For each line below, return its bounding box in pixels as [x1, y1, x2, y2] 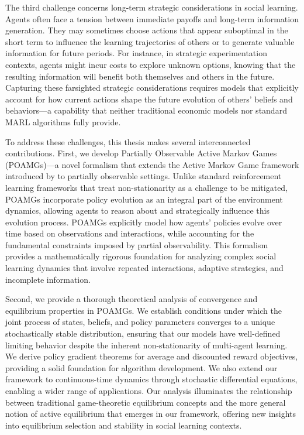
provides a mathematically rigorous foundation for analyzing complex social [5, 250, 277, 262]
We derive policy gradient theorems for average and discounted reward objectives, [5, 350, 298, 362]
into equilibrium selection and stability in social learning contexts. [5, 419, 242, 431]
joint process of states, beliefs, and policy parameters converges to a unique [5, 316, 275, 328]
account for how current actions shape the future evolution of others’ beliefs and [5, 93, 293, 105]
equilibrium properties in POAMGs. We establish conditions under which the [5, 304, 282, 316]
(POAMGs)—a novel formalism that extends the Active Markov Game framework [5, 158, 299, 170]
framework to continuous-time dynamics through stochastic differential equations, [5, 373, 298, 385]
